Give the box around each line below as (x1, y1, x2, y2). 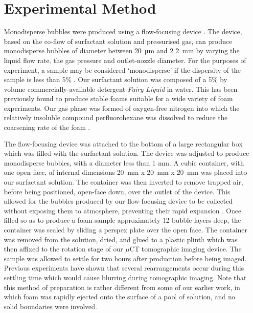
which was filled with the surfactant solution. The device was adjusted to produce (4, 148, 249, 158)
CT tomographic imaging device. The (129, 244, 242, 254)
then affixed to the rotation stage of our (4, 244, 123, 254)
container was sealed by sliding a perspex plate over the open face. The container (4, 225, 248, 234)
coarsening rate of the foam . (4, 122, 90, 132)
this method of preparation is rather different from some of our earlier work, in (4, 282, 240, 292)
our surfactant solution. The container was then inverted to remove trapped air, (4, 177, 243, 187)
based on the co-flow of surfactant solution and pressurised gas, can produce (4, 36, 232, 46)
